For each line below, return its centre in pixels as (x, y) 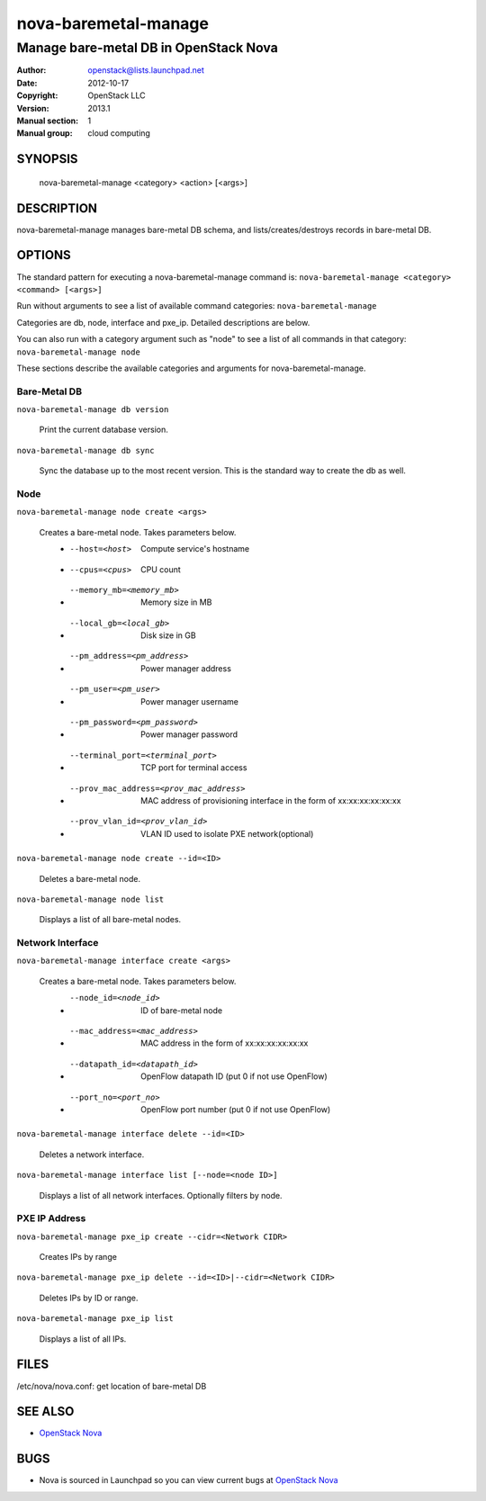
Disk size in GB (169, 635)
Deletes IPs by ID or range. (89, 1298)
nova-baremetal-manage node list (90, 899)
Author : (31, 70)
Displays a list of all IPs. (83, 1339)
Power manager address (186, 668)
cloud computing (119, 133)
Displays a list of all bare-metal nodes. (110, 920)
